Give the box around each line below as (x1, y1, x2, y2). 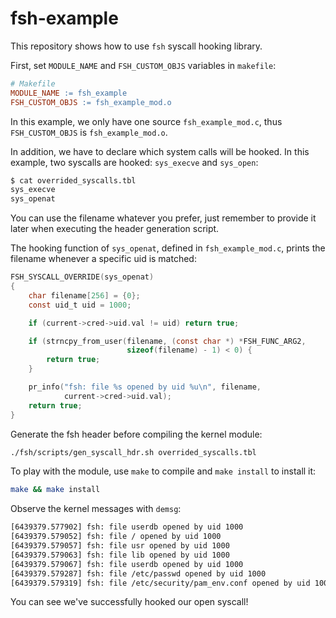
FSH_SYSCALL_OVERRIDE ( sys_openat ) (10, 272, 155, 282)
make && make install (10, 485, 101, 495)
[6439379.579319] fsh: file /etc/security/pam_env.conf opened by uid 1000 (10, 578, 333, 588)
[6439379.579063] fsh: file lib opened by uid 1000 (10, 550, 230, 560)
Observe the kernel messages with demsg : (10, 503, 182, 515)
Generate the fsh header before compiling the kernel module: (10, 428, 263, 440)
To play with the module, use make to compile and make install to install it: (10, 465, 317, 477)
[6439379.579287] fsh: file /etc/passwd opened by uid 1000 (10, 568, 267, 579)
